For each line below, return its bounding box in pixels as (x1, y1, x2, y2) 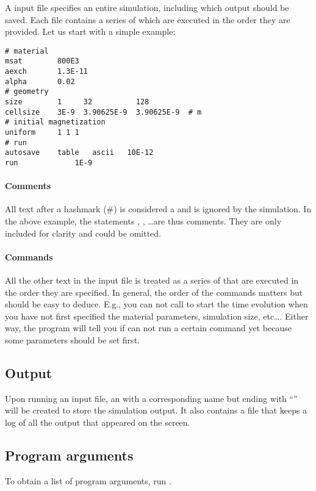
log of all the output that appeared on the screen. (5, 415, 190, 428)
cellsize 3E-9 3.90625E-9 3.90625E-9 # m (5, 107, 202, 116)
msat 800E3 (5, 57, 79, 66)
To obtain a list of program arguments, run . (5, 474, 171, 487)
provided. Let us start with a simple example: (5, 25, 176, 38)
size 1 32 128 (5, 98, 149, 107)
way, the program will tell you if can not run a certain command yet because (5, 321, 292, 334)
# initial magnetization (5, 118, 106, 127)
